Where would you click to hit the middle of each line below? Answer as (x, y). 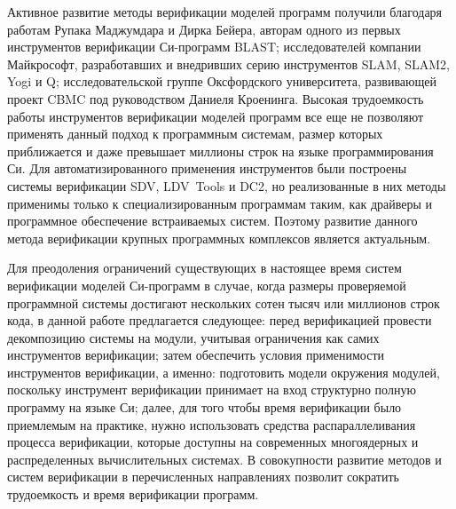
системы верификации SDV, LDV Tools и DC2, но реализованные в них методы (227, 185)
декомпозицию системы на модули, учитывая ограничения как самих (193, 337)
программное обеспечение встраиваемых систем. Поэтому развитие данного (212, 221)
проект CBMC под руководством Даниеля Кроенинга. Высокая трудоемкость (216, 98)
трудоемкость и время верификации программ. (133, 494)
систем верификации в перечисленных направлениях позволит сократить (203, 477)
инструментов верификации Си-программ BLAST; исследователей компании (214, 47)
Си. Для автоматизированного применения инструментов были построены (207, 168)
